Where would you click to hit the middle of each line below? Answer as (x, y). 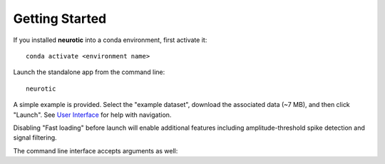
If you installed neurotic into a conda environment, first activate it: (110, 40)
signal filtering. (35, 138)
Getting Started (60, 19)
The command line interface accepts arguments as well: (96, 150)
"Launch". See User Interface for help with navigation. (92, 115)
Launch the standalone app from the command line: (89, 72)
